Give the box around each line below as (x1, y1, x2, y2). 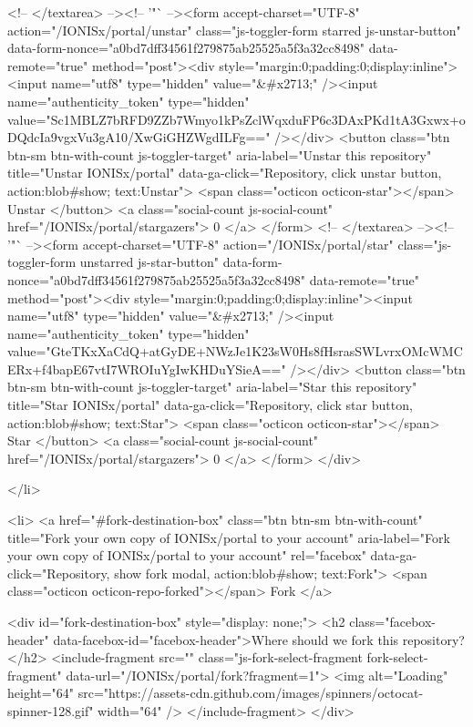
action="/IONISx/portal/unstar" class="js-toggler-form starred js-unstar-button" (7, 20, 461, 39)
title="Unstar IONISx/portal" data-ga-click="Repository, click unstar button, (7, 163, 442, 182)
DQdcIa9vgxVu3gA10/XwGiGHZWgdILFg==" (7, 128, 271, 147)
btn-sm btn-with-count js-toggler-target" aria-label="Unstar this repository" (7, 145, 432, 164)
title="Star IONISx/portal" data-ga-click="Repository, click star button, (7, 395, 413, 415)
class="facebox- (349, 612, 436, 630)
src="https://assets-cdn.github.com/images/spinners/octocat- (77, 683, 424, 702)
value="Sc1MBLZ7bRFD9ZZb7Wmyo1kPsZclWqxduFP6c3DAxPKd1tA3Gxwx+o (7, 109, 466, 128)
